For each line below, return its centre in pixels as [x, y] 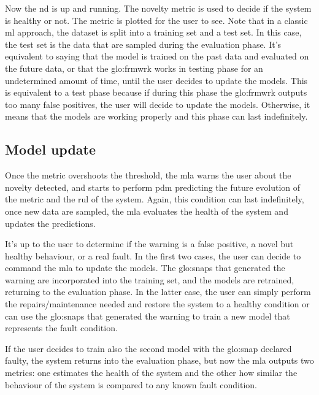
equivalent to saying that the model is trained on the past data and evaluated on [157, 56]
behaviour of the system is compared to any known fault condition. [131, 384]
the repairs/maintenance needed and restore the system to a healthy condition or [157, 304]
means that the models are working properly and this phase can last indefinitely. [156, 116]
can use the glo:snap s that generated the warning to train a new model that [148, 316]
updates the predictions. [50, 223]
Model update [51, 149]
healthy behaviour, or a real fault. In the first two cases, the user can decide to [153, 255]
